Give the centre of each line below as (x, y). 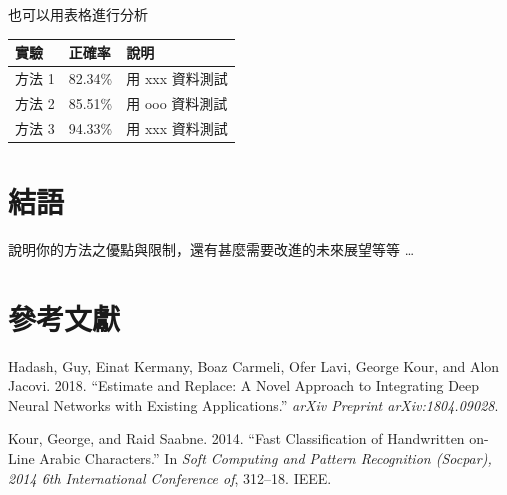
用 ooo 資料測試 (177, 102)
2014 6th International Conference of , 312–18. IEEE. (170, 477)
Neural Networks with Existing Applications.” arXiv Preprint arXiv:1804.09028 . (253, 404)
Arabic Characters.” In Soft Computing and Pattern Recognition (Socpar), (265, 457)
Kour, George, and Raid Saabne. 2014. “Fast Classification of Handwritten (236, 438)
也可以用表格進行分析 (78, 14)
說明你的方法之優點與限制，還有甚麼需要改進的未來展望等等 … (211, 248)
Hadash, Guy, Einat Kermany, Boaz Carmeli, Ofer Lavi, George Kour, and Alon (254, 365)
